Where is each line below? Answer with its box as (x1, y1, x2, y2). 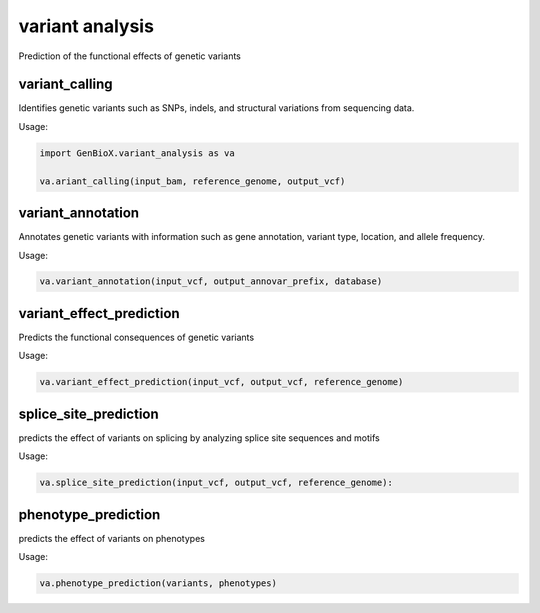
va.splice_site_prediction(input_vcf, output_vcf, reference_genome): (39, 477, 394, 489)
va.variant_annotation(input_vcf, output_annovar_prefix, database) (39, 276, 383, 287)
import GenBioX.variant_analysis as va (39, 147, 235, 159)
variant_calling (18, 76, 114, 93)
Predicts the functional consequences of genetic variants (18, 331, 255, 343)
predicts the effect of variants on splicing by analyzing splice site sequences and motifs (18, 431, 380, 444)
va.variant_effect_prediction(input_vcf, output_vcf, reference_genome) (39, 376, 404, 388)
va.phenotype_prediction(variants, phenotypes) (39, 578, 277, 589)
